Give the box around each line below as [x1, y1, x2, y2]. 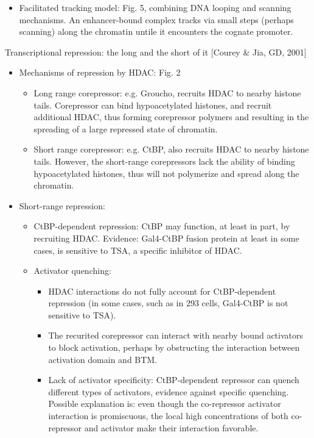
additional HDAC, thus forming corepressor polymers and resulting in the [33, 110, 309, 123]
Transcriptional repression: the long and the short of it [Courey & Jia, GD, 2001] [5, 45, 307, 58]
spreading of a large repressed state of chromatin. [33, 122, 218, 135]
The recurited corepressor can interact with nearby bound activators [48, 329, 303, 342]
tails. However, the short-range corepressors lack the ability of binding [33, 154, 295, 167]
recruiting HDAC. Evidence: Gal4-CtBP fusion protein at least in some [33, 231, 299, 244]
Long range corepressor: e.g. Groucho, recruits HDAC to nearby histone [33, 86, 301, 99]
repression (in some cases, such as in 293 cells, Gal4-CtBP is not [48, 296, 288, 309]
